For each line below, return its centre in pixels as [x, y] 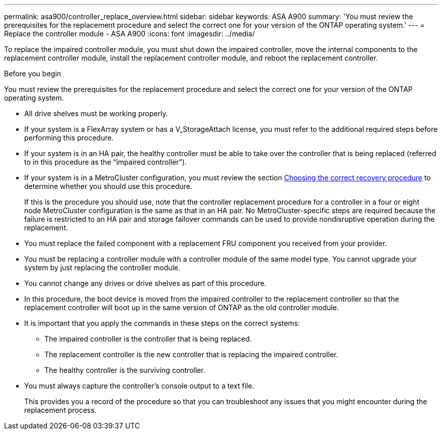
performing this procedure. [69, 138]
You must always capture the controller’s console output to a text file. [139, 386]
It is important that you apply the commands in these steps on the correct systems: [162, 323]
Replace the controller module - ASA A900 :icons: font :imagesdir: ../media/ [129, 34]
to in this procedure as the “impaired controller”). [106, 162]
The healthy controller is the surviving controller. [125, 370]
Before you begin [33, 74]
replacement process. [61, 410]
